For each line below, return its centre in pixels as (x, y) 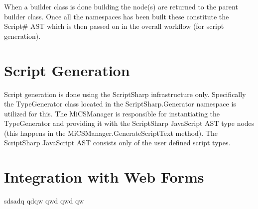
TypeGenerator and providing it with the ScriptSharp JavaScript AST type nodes (129, 123)
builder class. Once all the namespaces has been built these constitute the (117, 16)
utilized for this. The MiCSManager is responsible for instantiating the (112, 113)
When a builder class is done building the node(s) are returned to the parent (121, 6)
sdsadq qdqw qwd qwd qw (44, 201)
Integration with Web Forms (104, 177)
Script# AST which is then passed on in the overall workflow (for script (114, 26)
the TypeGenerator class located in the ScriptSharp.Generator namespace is (120, 104)
